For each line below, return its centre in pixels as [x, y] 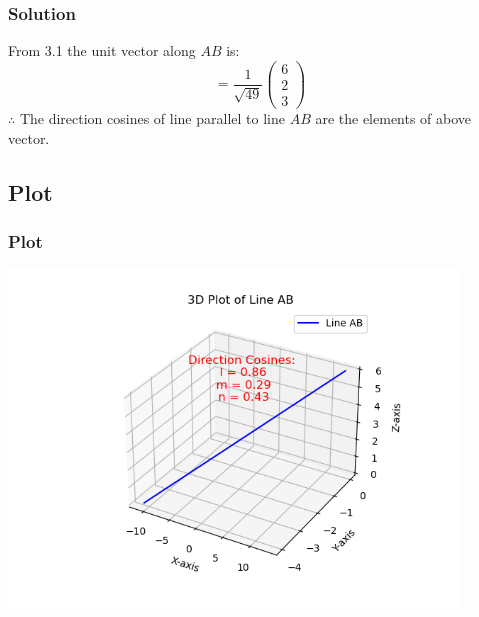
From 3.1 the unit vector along [102, 50]
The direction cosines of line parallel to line [152, 117]
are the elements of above [393, 117]
